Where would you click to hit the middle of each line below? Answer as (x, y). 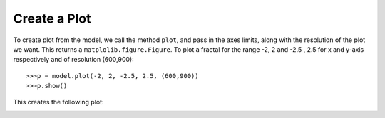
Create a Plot (52, 18)
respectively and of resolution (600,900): (74, 60)
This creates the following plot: (58, 102)
